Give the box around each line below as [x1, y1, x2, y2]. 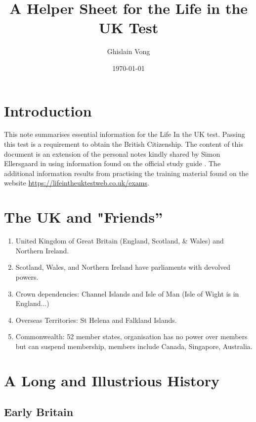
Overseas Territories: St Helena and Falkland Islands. [15, 314, 177, 325]
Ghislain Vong [107, 46, 150, 57]
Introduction [4, 100, 92, 121]
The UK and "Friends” [4, 207, 163, 227]
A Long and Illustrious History [4, 370, 219, 390]
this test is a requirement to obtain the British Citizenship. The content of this [4, 139, 243, 149]
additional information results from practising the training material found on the [4, 168, 249, 178]
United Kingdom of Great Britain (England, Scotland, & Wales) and [15, 236, 224, 246]
